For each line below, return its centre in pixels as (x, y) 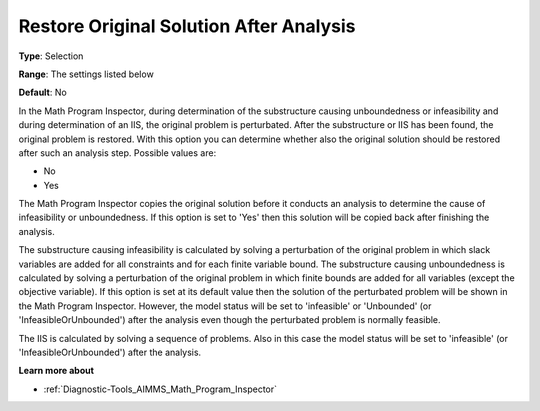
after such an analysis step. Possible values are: (117, 152)
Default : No (42, 92)
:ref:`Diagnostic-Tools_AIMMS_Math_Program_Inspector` (160, 389)
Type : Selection (51, 56)
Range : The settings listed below (86, 74)
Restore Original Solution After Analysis (187, 26)
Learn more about (56, 371)
